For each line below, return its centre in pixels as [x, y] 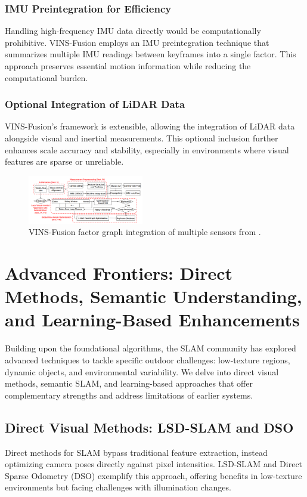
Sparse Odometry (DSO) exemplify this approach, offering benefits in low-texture [153, 475]
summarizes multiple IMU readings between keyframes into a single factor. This [151, 54]
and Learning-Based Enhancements [152, 319]
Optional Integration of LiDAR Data [95, 104]
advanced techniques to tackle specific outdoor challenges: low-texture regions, [148, 359]
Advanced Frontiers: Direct [119, 273]
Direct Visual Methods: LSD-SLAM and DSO [149, 427]
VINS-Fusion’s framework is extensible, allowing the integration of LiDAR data [150, 126]
